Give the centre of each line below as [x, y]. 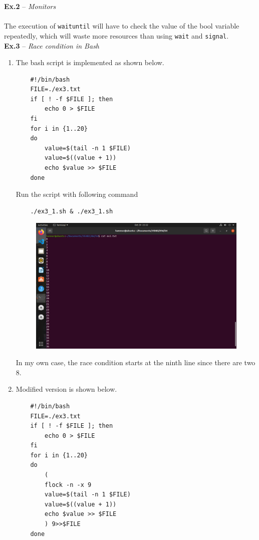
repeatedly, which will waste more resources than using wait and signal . [116, 35]
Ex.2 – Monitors [30, 6]
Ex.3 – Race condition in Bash [52, 45]
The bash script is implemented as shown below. [90, 62]
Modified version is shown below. [66, 389]
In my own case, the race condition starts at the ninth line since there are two [136, 362]
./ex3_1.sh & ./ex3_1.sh [72, 211]
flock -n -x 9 [68, 485]
